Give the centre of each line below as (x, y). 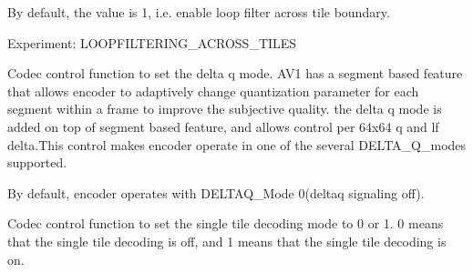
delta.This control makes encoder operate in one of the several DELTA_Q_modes (237, 144)
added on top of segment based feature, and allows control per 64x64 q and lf (223, 126)
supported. (37, 162)
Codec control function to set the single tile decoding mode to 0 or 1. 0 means (226, 223)
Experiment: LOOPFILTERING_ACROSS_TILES (152, 42)
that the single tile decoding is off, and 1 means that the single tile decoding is (227, 241)
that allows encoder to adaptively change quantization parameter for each (213, 91)
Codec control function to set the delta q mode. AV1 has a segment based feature (235, 73)
